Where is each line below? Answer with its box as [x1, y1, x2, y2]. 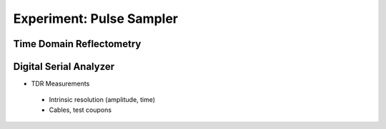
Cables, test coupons [49, 105, 112, 114]
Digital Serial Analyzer [13, 61, 115, 73]
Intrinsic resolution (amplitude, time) [49, 96, 156, 104]
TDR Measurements [31, 79, 90, 88]
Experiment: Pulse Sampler [13, 11, 179, 26]
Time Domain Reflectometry [13, 38, 142, 50]
